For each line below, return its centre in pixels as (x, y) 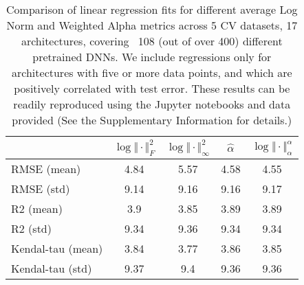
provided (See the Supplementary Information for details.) (152, 120)
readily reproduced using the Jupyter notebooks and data (152, 104)
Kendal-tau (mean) (57, 249)
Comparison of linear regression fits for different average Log (152, 9)
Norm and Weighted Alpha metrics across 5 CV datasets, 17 (152, 25)
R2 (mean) (37, 209)
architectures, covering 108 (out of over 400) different (152, 41)
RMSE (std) (41, 189)
